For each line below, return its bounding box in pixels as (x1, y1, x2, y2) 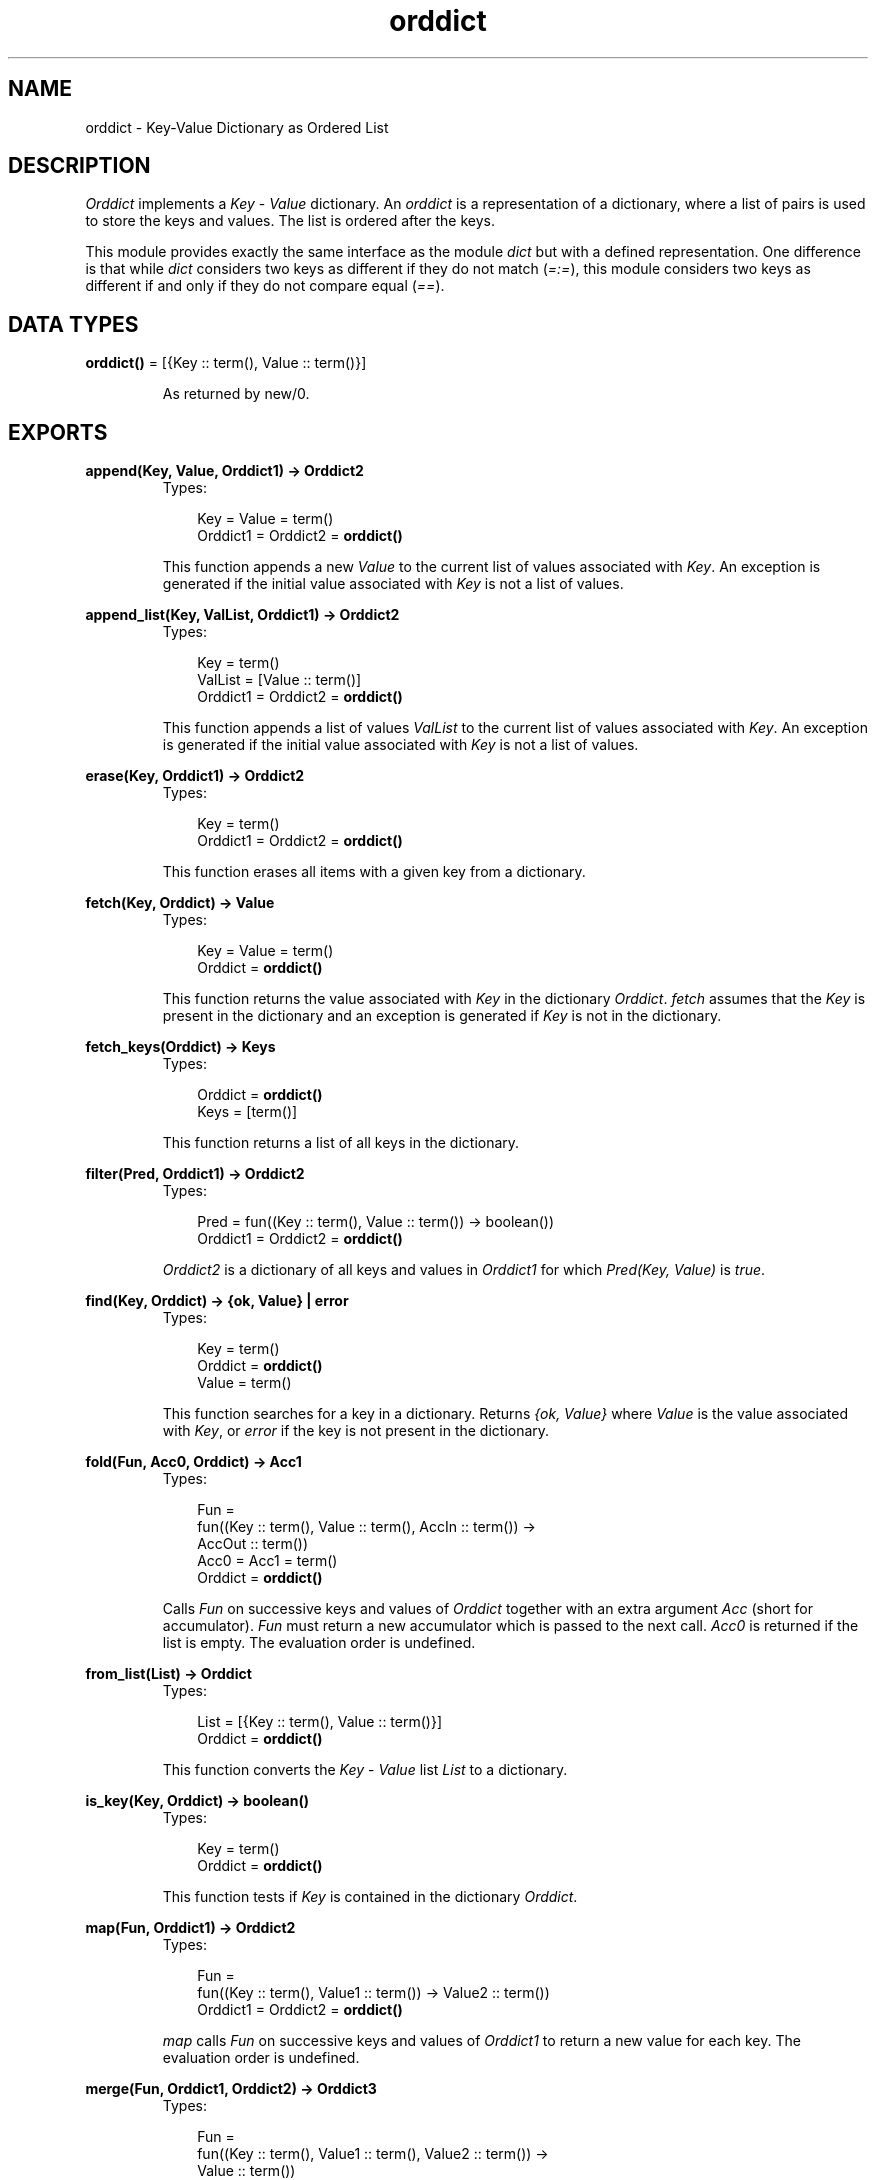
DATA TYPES (8, 311, 139, 337)
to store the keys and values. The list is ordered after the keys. (85, 212, 496, 230)
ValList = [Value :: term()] (197, 671, 362, 689)
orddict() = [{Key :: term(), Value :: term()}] (85, 354, 367, 372)
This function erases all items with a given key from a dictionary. (162, 863, 586, 881)
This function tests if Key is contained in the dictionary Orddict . (162, 1888, 578, 1906)
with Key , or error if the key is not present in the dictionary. (162, 1422, 550, 1440)
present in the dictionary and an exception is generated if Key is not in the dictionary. (162, 1007, 722, 1025)
